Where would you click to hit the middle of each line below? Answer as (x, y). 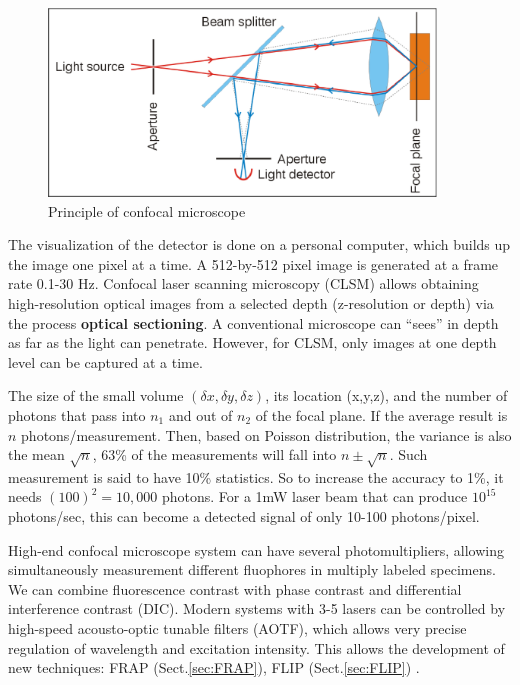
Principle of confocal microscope (147, 210)
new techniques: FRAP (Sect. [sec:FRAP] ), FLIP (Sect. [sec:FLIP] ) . (214, 667)
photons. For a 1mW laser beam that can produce (314, 496)
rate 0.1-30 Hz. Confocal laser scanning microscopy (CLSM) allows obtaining (243, 283)
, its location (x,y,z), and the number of (386, 395)
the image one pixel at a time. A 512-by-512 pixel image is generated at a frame (253, 263)
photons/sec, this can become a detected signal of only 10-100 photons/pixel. (244, 516)
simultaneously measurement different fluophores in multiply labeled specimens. (252, 569)
